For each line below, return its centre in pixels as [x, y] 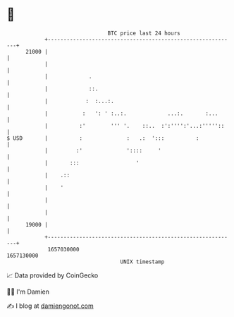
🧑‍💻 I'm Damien [28, 292]
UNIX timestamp [142, 262]
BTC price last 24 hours [144, 33]
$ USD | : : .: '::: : [103, 138]
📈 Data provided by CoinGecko [53, 275]
